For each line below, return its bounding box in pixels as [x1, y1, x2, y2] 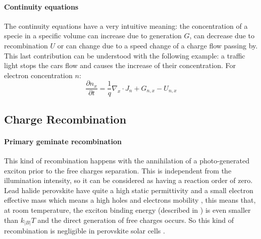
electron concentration [4, 70, 73, 80]
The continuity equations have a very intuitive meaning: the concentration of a [4, 20, 248, 31]
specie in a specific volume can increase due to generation [4, 30, 182, 41]
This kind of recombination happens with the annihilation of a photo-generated [4, 155, 250, 165]
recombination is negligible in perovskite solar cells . [4, 225, 165, 236]
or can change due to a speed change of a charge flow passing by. [57, 40, 258, 50]
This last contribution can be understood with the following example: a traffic [4, 50, 245, 61]
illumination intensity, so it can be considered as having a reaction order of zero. [4, 175, 253, 186]
